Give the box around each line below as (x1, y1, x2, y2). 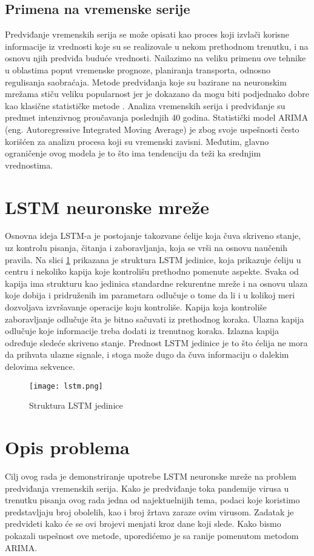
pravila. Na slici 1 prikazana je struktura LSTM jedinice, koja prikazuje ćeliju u (5, 253, 301, 266)
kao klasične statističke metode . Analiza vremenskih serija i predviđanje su (5, 99, 286, 112)
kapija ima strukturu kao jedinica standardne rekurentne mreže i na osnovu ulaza (5, 276, 308, 289)
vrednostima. (5, 158, 53, 171)
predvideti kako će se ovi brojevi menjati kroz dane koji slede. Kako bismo (5, 517, 281, 530)
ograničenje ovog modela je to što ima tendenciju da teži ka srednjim (5, 147, 261, 159)
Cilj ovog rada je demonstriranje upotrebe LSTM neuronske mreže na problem (5, 469, 296, 482)
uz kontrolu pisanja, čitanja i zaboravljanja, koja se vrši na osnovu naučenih (5, 241, 287, 254)
